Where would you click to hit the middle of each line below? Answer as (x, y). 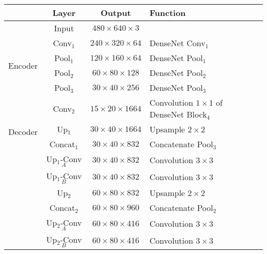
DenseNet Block (178, 114)
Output (116, 13)
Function (168, 13)
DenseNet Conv (177, 43)
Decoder (23, 131)
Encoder (23, 65)
